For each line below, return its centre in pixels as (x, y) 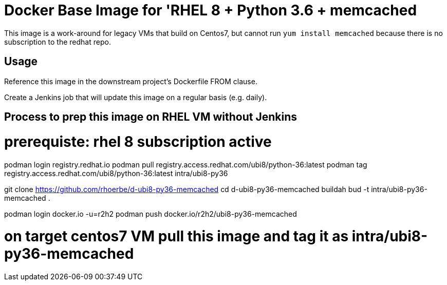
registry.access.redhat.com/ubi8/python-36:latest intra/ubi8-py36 (116, 173)
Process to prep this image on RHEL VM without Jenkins (151, 117)
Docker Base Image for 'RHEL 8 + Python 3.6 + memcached (211, 10)
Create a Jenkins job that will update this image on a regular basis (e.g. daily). (136, 97)
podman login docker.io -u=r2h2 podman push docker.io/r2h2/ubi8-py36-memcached (151, 214)
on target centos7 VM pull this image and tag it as (176, 236)
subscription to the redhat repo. (58, 42)
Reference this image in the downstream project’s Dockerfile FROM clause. (131, 81)
